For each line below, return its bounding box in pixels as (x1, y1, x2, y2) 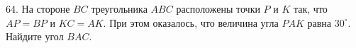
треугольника (91, 1, 148, 16)
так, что (293, 1, 328, 16)
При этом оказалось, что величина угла (109, 15, 279, 30)
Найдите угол (6, 29, 64, 44)
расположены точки (176, 1, 260, 16)
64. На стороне (6, 1, 70, 16)
